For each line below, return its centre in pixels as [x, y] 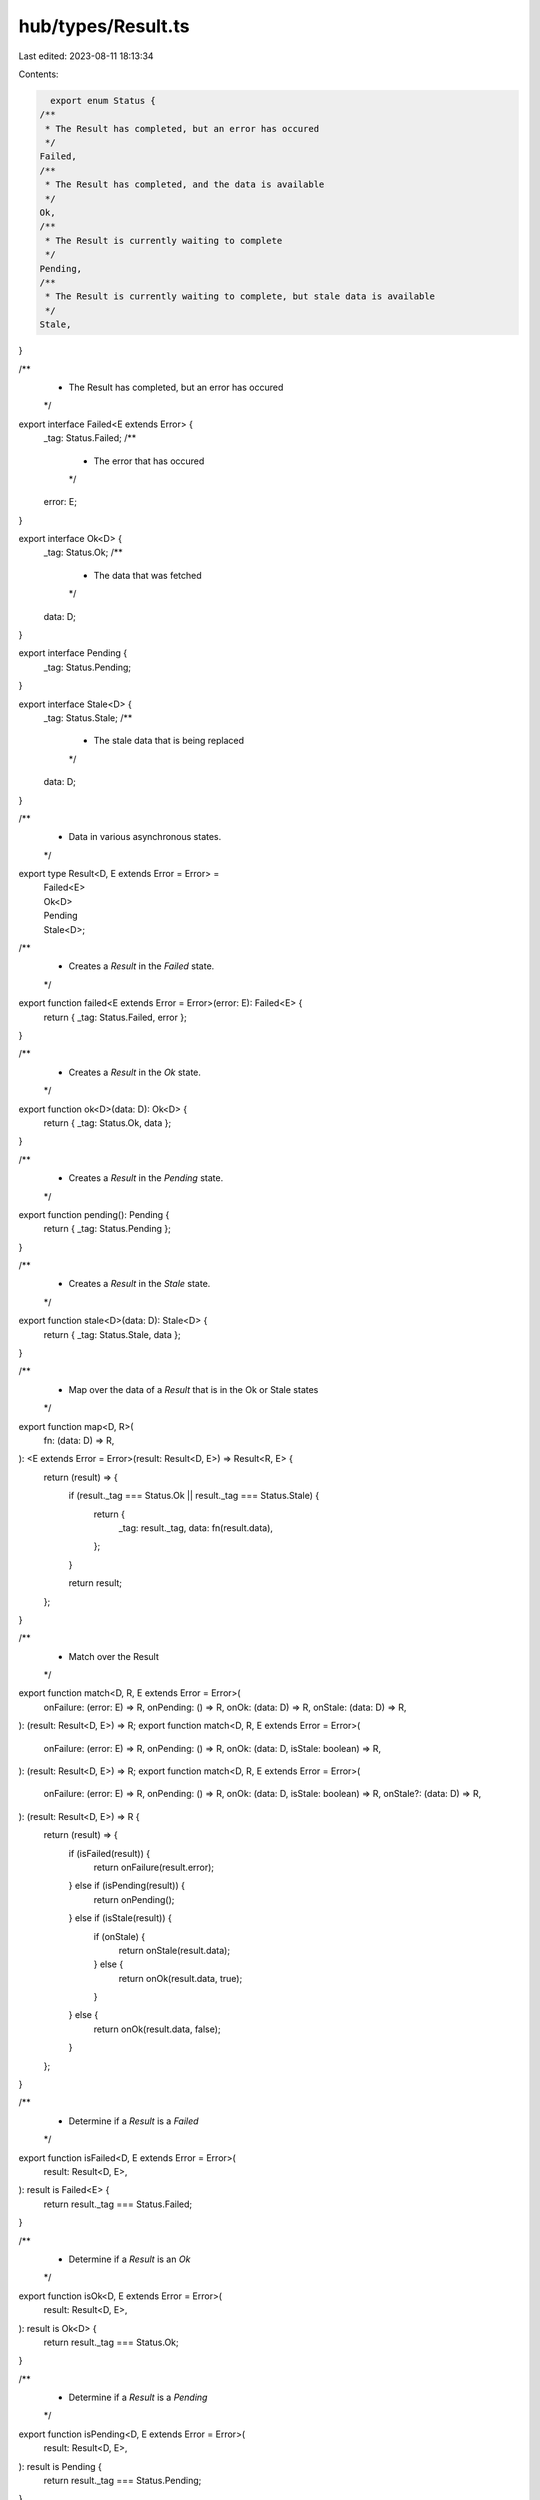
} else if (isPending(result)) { [126, 1886]
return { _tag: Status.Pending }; [107, 1229]
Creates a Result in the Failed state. [141, 966]
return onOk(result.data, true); [180, 1978]
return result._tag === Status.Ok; [111, 2342]
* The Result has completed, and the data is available [185, 184]
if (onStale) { [119, 1936]
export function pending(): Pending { [94, 1214]
